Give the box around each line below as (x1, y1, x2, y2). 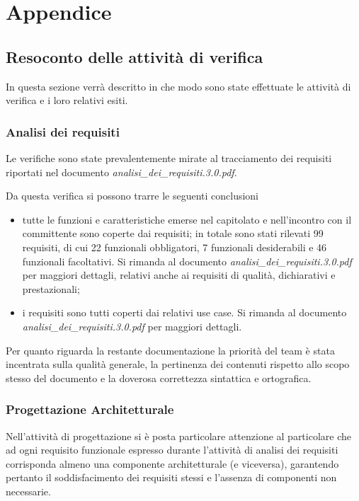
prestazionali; (22, 281, 80, 296)
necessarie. (6, 483, 51, 498)
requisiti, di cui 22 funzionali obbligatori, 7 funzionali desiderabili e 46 (22, 239, 327, 254)
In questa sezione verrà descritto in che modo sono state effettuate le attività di (6, 79, 351, 93)
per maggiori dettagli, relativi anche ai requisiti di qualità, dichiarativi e (22, 267, 336, 282)
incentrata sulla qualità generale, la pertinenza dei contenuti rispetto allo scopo (6, 357, 350, 372)
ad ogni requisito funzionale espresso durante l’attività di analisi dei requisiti (6, 442, 338, 457)
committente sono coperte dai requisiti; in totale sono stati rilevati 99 (22, 226, 324, 241)
